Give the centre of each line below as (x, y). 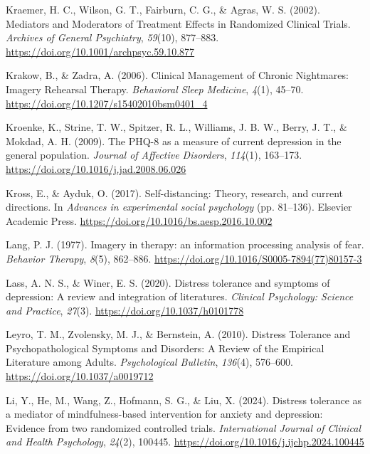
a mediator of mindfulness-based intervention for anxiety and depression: (164, 414)
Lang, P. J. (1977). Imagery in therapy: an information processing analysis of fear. (185, 244)
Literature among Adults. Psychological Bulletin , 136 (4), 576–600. (149, 362)
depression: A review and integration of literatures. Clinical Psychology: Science (180, 296)
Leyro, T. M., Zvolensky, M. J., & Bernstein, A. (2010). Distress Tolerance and (178, 334)
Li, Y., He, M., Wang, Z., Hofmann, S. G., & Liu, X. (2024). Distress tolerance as (184, 400)
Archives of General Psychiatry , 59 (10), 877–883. (112, 37)
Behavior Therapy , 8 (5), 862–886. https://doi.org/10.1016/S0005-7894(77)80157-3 (184, 258)
